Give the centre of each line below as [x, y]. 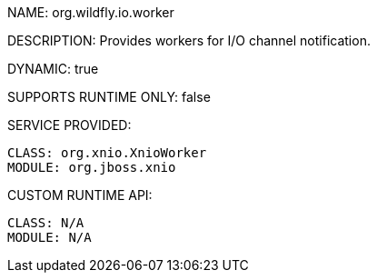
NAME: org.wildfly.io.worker [91, 12]
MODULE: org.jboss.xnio [92, 167]
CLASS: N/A [46, 223]
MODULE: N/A [50, 237]
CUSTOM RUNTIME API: [80, 195]
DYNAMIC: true [53, 69]
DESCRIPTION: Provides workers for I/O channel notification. [189, 40]
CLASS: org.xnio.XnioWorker [107, 153]
